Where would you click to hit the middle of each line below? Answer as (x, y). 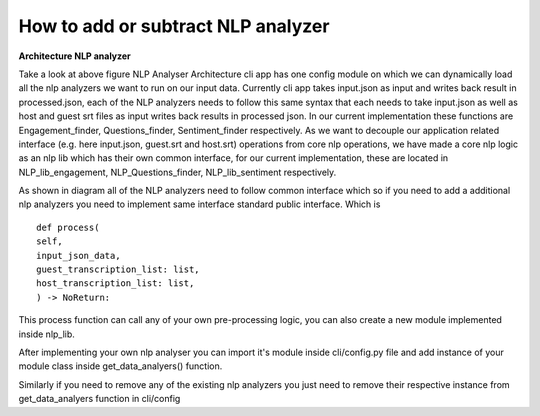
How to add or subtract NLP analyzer (174, 26)
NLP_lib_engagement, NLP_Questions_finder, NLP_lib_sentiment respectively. (177, 172)
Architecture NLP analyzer (75, 56)
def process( (68, 227)
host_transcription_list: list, (115, 283)
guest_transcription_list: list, (118, 269)
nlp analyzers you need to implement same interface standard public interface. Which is (199, 204)
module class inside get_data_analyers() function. (120, 366)
